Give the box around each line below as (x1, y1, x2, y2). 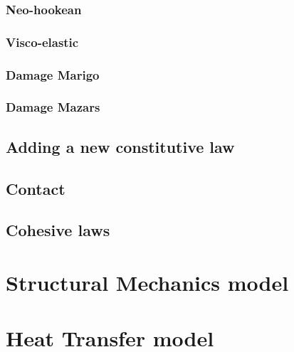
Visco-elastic (6, 33, 79, 50)
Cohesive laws (6, 219, 110, 241)
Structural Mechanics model (6, 267, 289, 297)
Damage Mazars (6, 98, 100, 116)
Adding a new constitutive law (6, 135, 235, 157)
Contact (6, 177, 65, 199)
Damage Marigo (6, 65, 100, 83)
